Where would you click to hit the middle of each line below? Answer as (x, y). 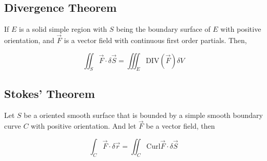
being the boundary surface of (163, 29)
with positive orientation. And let (84, 126)
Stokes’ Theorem (50, 93)
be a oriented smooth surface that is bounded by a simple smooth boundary (143, 115)
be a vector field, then (180, 126)
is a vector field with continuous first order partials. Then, (155, 40)
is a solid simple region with (63, 29)
